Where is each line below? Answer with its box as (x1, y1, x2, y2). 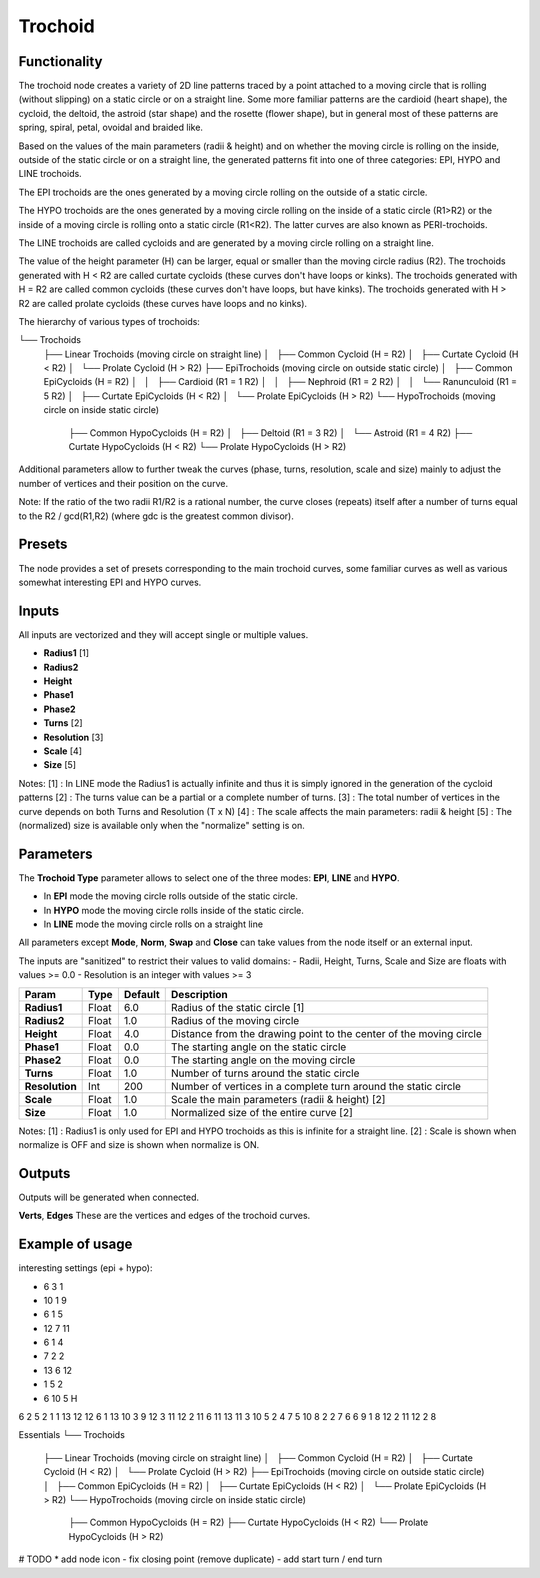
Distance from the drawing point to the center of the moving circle (170, 1026, 482, 1040)
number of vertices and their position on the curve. (18, 477, 229, 489)
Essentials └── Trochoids (18, 1429, 125, 1441)
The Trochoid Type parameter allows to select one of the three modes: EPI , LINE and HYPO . (18, 871, 400, 884)
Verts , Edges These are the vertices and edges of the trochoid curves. (18, 1210, 311, 1222)
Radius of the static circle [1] (170, 1000, 305, 1014)
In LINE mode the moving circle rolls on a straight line (43, 918, 264, 930)
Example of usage (18, 1236, 133, 1253)
